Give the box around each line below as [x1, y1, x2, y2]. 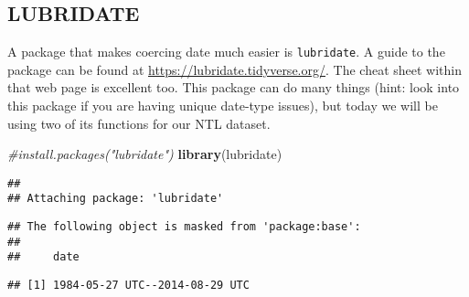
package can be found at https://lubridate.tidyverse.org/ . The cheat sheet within [7, 59, 462, 79]
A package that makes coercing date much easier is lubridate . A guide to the [7, 42, 445, 61]
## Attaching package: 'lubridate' [7, 192, 224, 206]
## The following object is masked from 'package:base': [7, 220, 361, 234]
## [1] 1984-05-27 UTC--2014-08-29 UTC [7, 279, 250, 292]
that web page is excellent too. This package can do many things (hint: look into [7, 78, 460, 97]
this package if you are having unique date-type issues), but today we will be [7, 96, 438, 115]
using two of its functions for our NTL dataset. [7, 113, 271, 133]
